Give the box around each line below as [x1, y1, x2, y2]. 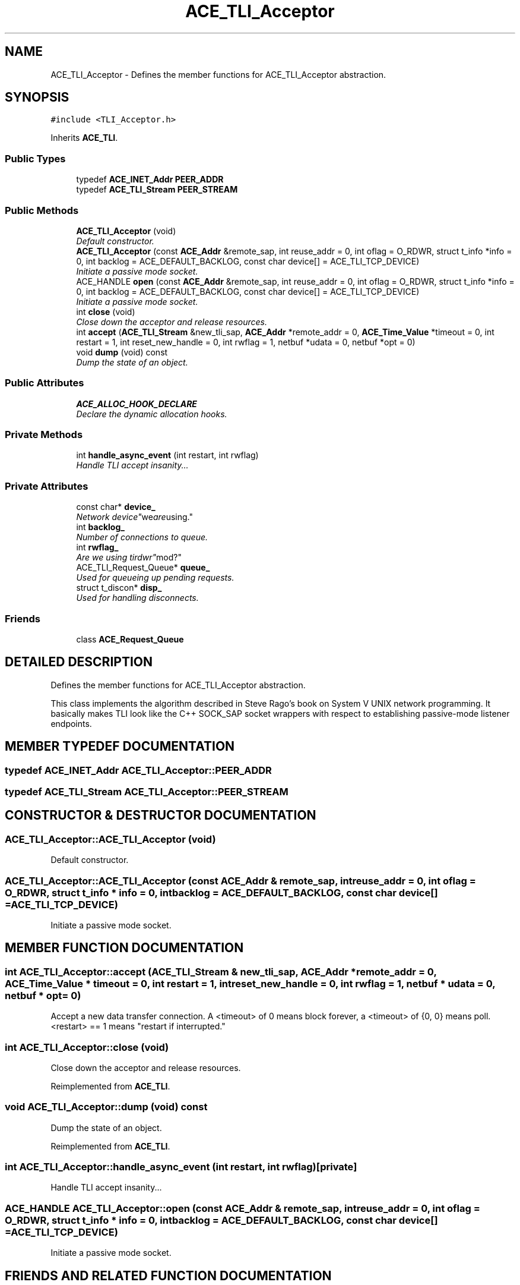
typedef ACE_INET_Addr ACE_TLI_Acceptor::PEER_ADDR [5, 764, 272, 776]
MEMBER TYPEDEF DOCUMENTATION [5, 739, 235, 754]
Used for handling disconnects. [76, 593, 199, 603]
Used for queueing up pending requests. [76, 572, 234, 583]
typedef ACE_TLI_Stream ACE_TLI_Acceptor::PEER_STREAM [5, 786, 288, 798]
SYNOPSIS [5, 90, 69, 105]
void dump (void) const [76, 347, 168, 357]
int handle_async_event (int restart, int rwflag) [76, 450, 259, 461]
